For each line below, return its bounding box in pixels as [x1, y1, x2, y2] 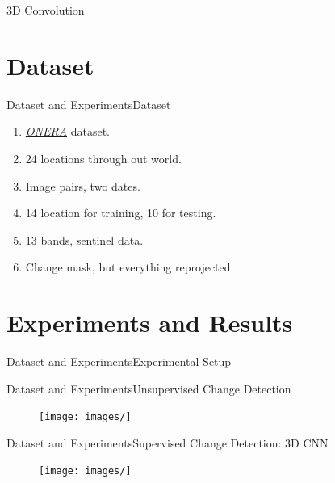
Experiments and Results [6, 306, 293, 339]
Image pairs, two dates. [25, 177, 140, 194]
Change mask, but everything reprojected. [25, 258, 234, 275]
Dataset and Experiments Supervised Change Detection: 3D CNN [6, 434, 329, 451]
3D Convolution [6, 2, 85, 18]
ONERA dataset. [25, 123, 111, 140]
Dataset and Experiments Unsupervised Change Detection [6, 380, 291, 397]
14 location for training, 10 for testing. [25, 204, 216, 221]
